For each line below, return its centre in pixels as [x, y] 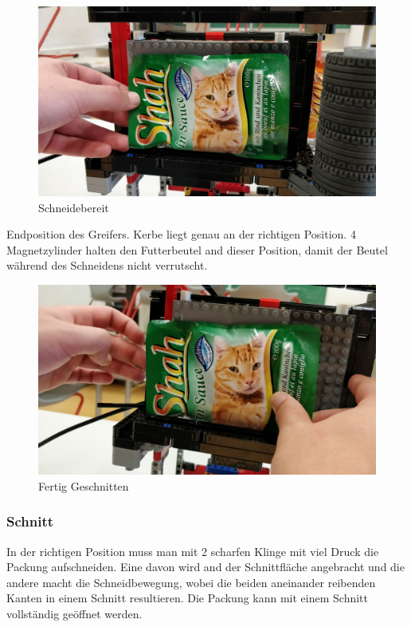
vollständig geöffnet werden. [74, 613]
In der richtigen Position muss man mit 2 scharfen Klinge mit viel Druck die [193, 551]
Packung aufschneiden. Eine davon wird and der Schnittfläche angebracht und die [205, 567]
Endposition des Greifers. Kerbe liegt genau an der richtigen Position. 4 [181, 234]
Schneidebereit [74, 207]
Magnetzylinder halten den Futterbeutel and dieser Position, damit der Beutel [197, 249]
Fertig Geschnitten [84, 485]
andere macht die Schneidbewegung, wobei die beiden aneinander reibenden [191, 582]
